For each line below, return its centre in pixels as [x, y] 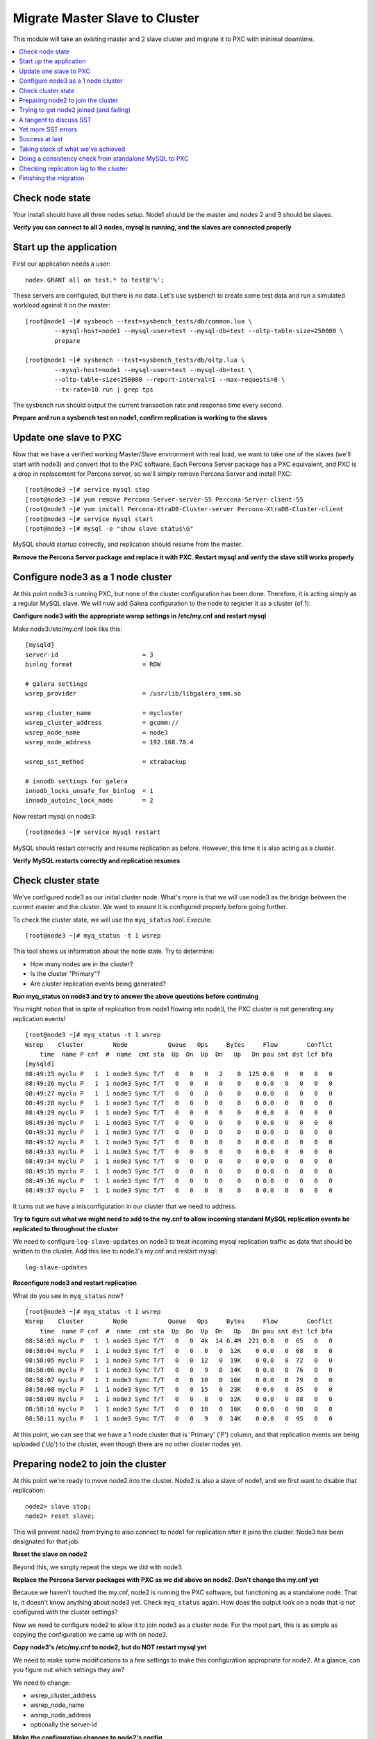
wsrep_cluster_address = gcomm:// [102, 723]
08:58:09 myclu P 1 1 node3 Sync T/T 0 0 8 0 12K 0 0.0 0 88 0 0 [179, 1399]
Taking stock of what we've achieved [72, 149]
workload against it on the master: [61, 305]
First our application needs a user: [62, 264]
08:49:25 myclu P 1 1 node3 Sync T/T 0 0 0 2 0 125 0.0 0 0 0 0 [179, 1074]
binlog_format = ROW [93, 664]
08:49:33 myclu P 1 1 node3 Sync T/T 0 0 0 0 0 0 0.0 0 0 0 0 [179, 1152]
